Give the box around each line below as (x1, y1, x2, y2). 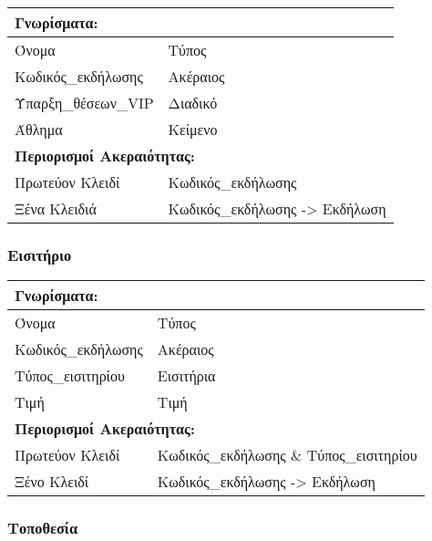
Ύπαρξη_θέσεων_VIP (15, 92, 154, 113)
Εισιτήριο (7, 243, 72, 265)
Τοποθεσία (7, 516, 78, 539)
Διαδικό (168, 92, 218, 113)
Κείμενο (168, 119, 218, 140)
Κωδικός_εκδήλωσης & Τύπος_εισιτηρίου (157, 444, 417, 466)
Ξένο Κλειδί (15, 471, 89, 493)
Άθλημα (15, 119, 63, 140)
